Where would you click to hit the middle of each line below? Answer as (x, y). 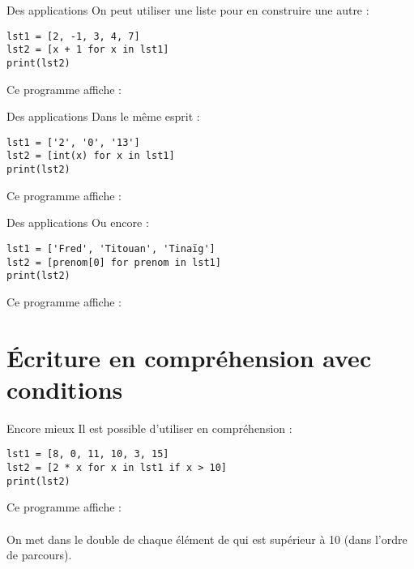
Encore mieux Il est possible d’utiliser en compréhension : (149, 428)
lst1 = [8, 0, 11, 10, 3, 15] (88, 454)
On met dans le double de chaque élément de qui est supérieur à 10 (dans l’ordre (207, 539)
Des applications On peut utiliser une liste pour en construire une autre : (188, 10)
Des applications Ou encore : (78, 222)
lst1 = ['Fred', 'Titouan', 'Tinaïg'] (111, 248)
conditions (65, 389)
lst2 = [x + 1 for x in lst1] (88, 50)
